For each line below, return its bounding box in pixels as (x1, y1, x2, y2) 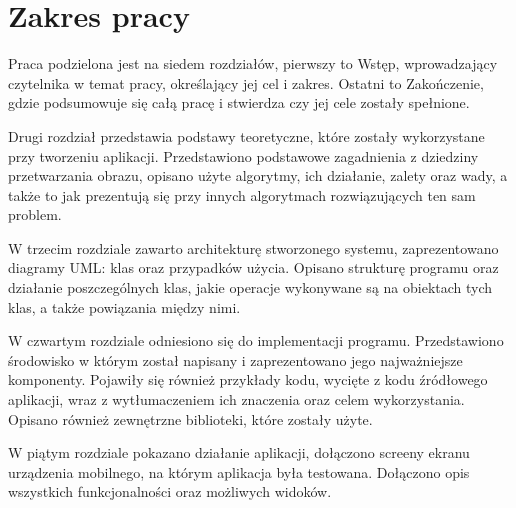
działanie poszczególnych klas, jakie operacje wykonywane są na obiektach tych (8, 277, 493, 298)
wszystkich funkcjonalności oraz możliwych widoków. (8, 481, 332, 502)
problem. (8, 204, 62, 225)
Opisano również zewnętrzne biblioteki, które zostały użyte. (8, 408, 373, 429)
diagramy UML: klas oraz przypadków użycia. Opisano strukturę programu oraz (8, 257, 499, 278)
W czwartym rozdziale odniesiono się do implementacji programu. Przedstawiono (8, 330, 504, 351)
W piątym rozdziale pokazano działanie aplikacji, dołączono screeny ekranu (8, 442, 470, 463)
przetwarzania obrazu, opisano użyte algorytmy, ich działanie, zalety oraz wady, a (8, 165, 508, 186)
